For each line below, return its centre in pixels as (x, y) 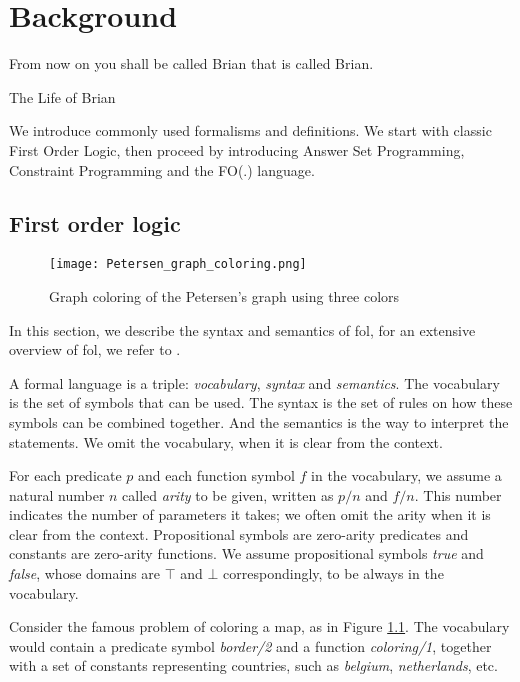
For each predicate (65, 475)
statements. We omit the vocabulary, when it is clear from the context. (226, 441)
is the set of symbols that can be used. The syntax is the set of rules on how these (261, 402)
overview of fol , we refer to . (95, 349)
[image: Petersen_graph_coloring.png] (178, 264)
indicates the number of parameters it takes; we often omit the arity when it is (250, 514)
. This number (458, 494)
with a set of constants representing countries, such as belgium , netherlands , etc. (253, 665)
